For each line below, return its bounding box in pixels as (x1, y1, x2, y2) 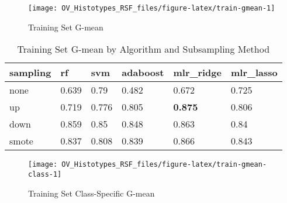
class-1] (28, 170, 62, 178)
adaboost (122, 66, 164, 80)
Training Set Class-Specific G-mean (28, 187, 155, 199)
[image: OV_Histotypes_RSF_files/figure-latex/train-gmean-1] (28, 4, 275, 12)
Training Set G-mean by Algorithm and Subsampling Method (17, 42, 270, 56)
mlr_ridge (173, 66, 222, 80)
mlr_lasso (230, 66, 278, 80)
